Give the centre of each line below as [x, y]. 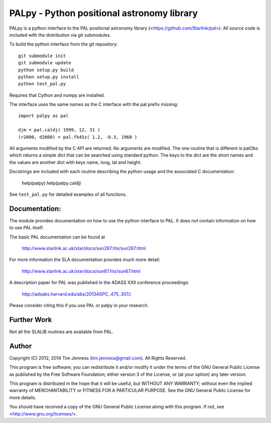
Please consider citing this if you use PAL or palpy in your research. [79, 305]
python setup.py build [46, 70]
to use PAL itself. [27, 228]
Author [21, 346]
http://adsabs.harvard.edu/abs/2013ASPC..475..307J [77, 294]
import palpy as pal [43, 116]
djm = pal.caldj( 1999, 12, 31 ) [59, 130]
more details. [23, 397]
